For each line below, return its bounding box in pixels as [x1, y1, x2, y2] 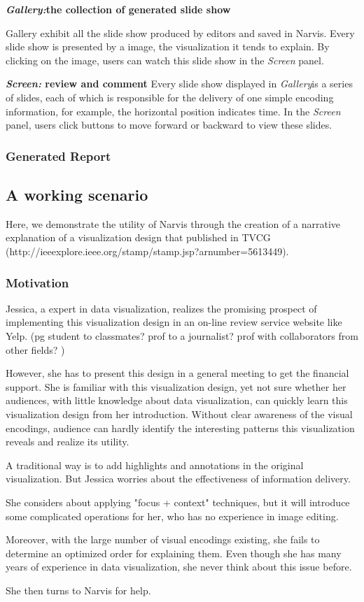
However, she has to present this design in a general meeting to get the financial [6, 366, 349, 380]
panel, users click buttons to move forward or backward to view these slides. [6, 117, 332, 132]
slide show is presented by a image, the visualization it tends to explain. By [6, 39, 330, 54]
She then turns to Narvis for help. [6, 582, 151, 597]
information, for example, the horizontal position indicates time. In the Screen [6, 103, 341, 118]
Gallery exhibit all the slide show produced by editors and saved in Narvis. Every [6, 25, 355, 40]
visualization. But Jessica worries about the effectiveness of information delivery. [6, 471, 351, 486]
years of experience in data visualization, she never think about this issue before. [6, 559, 352, 574]
